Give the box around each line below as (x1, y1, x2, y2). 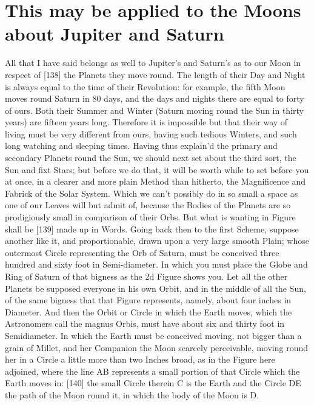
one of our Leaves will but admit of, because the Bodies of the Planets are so (5, 199, 291, 211)
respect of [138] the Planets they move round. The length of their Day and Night (5, 68, 306, 81)
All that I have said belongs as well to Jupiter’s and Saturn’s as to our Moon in (5, 56, 301, 69)
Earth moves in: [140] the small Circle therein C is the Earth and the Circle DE (5, 377, 301, 389)
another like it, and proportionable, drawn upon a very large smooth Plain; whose (5, 234, 309, 247)
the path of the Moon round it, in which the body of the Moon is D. (5, 388, 259, 401)
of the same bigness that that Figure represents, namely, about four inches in (5, 294, 292, 306)
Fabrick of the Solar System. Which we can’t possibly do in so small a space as (5, 186, 298, 199)
